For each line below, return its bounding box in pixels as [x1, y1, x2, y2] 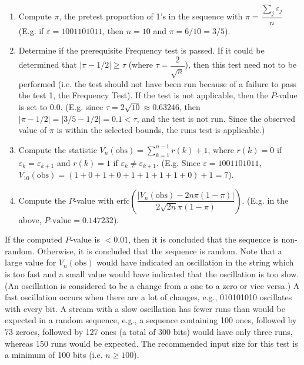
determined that [18, 58, 77, 71]
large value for [5, 256, 56, 268]
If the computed [5, 233, 62, 245]
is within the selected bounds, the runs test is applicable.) [56, 124, 265, 136]
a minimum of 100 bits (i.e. [5, 349, 103, 361]
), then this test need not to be [185, 58, 297, 71]
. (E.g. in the [242, 194, 289, 206]
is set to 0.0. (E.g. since [18, 101, 103, 113]
